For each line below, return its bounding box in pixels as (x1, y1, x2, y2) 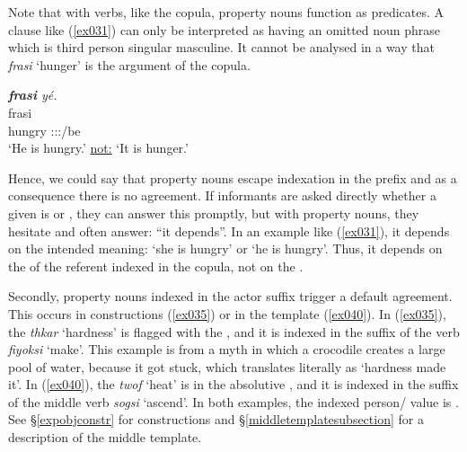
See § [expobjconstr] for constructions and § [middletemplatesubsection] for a (8, 410, 424, 429)
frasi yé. (8, 85, 57, 104)
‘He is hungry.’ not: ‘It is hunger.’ (8, 138, 189, 157)
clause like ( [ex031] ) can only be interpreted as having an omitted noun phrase (8, 20, 441, 39)
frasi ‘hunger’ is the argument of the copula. (8, 55, 251, 74)
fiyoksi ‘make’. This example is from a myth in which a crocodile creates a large (8, 340, 445, 359)
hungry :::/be (8, 120, 81, 139)
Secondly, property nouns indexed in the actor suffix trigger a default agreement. (8, 287, 453, 306)
